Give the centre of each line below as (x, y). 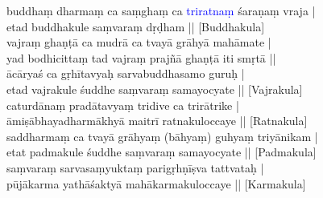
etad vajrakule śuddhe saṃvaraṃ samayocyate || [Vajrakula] (155, 89)
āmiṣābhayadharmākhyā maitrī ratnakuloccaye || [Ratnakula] (157, 121)
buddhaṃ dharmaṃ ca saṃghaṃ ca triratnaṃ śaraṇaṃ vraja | (161, 10)
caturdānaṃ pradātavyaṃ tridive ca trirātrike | (123, 105)
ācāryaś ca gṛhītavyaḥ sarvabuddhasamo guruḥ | (126, 73)
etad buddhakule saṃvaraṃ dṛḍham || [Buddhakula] (136, 26)
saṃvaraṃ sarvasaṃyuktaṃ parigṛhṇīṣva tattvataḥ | (135, 167)
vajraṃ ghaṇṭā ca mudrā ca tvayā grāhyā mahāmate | (139, 42)
